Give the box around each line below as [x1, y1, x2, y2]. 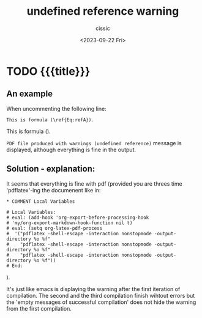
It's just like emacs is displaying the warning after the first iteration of [6, 285, 181, 292]
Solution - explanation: [6, 164, 95, 174]
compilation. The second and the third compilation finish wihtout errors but [6, 292, 195, 299]
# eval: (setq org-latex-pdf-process [6, 225, 103, 231]
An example [6, 89, 53, 99]
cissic [95, 25, 110, 32]
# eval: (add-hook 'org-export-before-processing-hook [6, 214, 149, 221]
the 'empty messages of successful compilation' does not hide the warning [6, 298, 196, 306]
